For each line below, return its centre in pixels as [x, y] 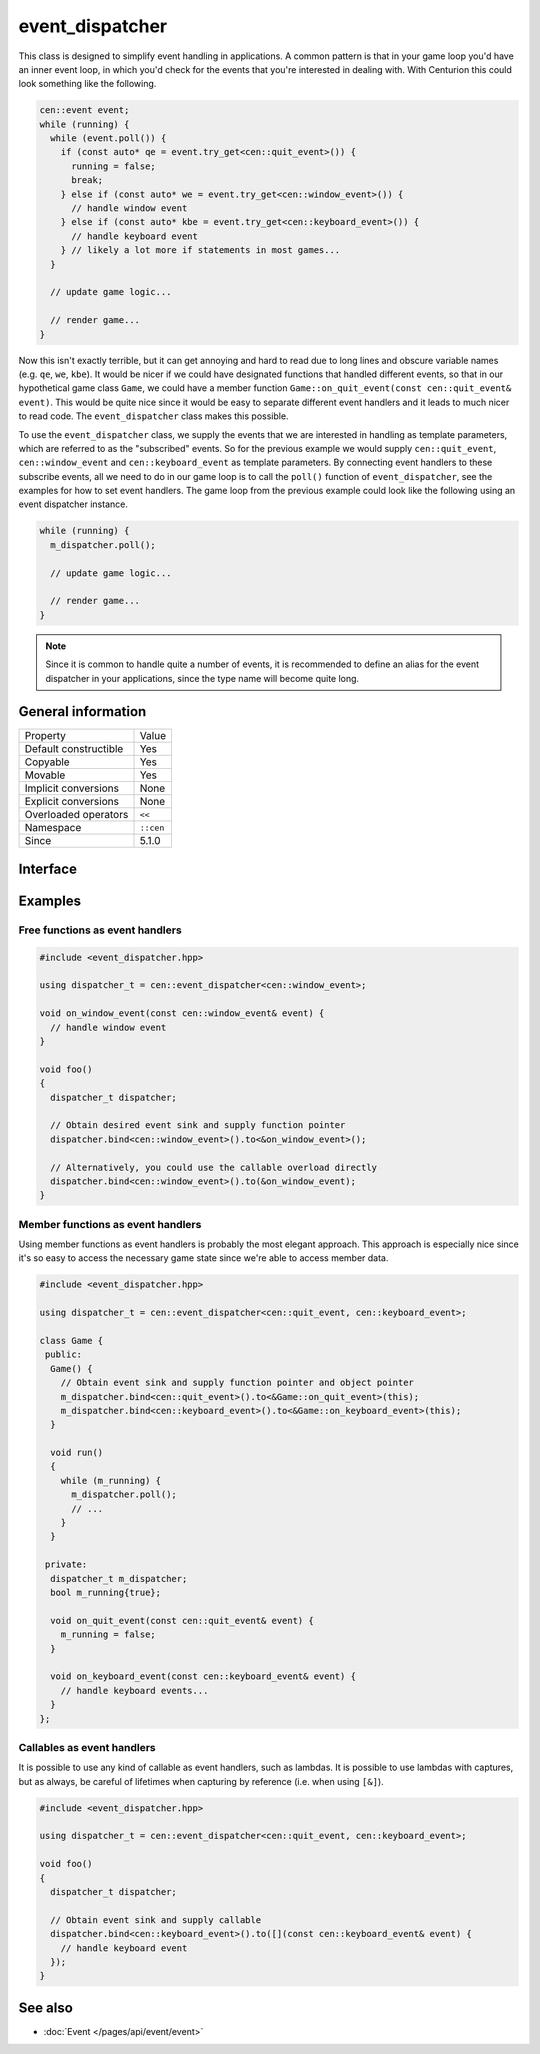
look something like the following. [87, 84]
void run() [77, 1453]
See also [46, 2007]
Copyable [47, 762]
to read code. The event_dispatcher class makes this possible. [153, 416]
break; [87, 180]
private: [66, 1564]
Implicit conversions [72, 788]
